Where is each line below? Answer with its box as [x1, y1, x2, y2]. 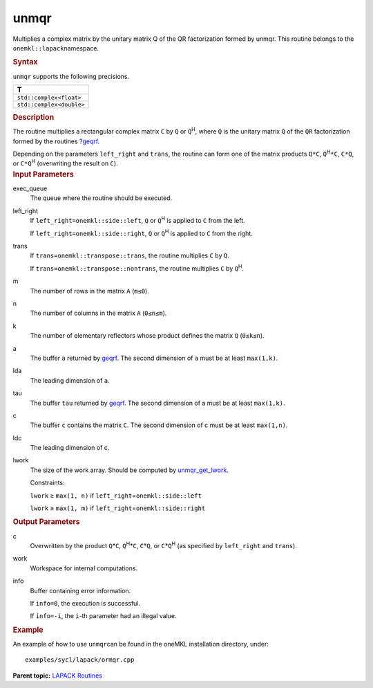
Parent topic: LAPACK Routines [12, 671, 103, 680]
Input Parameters [12, 170, 74, 179]
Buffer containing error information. [30, 586, 131, 595]
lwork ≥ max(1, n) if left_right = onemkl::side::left [30, 491, 202, 500]
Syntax [12, 57, 38, 67]
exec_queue [12, 184, 48, 193]
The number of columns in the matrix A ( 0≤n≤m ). [30, 309, 167, 318]
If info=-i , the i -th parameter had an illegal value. [30, 612, 177, 620]
